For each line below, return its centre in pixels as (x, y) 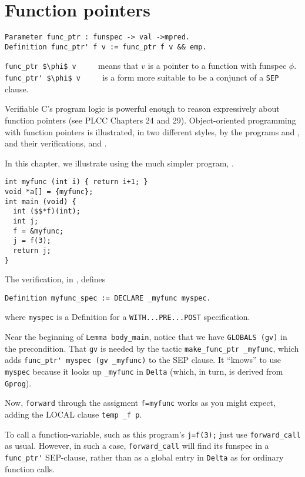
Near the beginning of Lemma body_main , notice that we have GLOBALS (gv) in (146, 337)
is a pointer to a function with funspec (217, 66)
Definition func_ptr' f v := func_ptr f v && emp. (106, 47)
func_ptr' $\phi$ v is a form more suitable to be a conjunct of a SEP (142, 77)
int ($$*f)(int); (47, 211)
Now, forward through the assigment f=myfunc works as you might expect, (140, 403)
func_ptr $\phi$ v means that (72, 66)
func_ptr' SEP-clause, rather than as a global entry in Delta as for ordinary (144, 457)
